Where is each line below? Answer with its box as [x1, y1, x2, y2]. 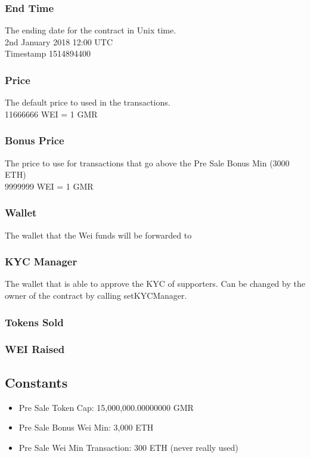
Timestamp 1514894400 [5, 47, 91, 60]
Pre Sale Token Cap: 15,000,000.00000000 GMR [18, 401, 194, 413]
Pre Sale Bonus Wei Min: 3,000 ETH [18, 421, 154, 434]
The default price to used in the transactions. [5, 96, 170, 109]
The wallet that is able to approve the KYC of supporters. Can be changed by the [5, 277, 305, 290]
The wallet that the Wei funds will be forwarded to [5, 228, 192, 241]
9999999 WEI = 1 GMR [5, 180, 94, 192]
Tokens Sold [5, 314, 64, 329]
